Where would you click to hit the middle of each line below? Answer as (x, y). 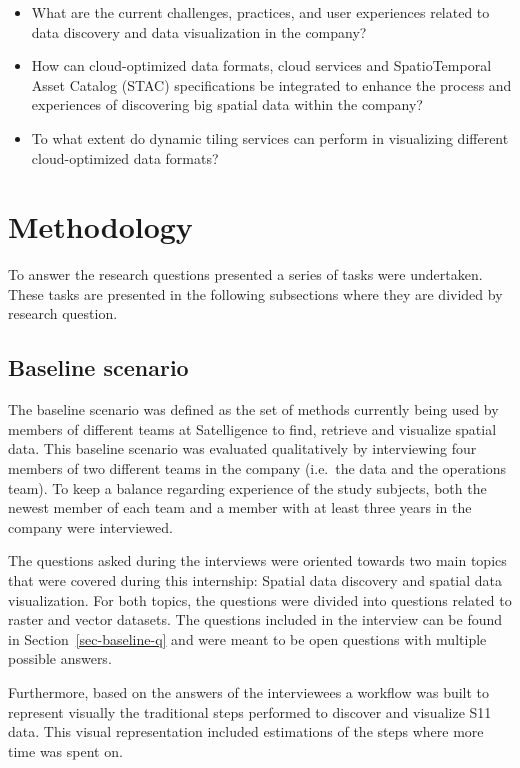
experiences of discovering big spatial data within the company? (227, 104)
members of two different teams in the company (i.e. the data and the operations (257, 468)
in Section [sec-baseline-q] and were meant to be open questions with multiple (247, 638)
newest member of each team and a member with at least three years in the (240, 507)
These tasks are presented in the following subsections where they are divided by (255, 293)
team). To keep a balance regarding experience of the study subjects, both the (247, 487)
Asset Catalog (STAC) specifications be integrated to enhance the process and (271, 84)
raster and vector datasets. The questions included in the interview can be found (255, 619)
